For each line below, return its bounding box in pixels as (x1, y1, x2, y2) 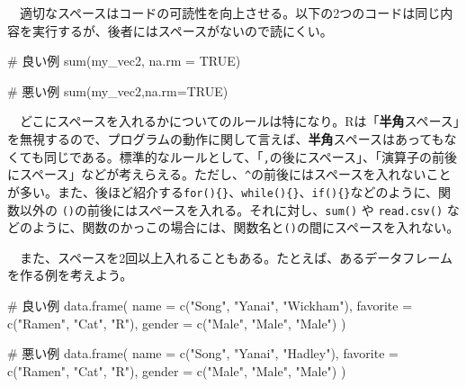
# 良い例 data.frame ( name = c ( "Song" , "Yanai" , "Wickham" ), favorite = (7, 296, 413, 315)
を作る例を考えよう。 (7, 265, 133, 284)
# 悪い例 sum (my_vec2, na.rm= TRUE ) (7, 81, 229, 100)
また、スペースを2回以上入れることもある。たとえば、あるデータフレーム (19, 247, 453, 266)
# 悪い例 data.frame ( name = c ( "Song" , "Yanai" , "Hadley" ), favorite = (7, 344, 399, 363)
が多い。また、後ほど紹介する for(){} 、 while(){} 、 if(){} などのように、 (7, 182, 439, 201)
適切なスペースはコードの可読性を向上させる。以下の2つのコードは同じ (19, 4, 441, 22)
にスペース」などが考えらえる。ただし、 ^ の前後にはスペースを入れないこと (7, 165, 452, 184)
